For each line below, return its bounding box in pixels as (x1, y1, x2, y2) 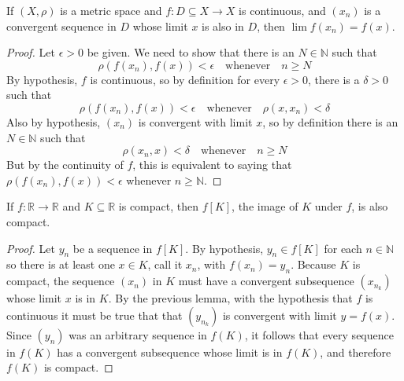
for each (324, 240, 362, 256)
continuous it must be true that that (6, 306, 183, 323)
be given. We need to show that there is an (87, 44, 295, 60)
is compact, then (118, 198, 198, 214)
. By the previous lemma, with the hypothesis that (108, 290, 353, 306)
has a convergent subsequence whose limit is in (57, 343, 283, 360)
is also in (202, 17, 244, 34)
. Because (291, 256, 336, 273)
